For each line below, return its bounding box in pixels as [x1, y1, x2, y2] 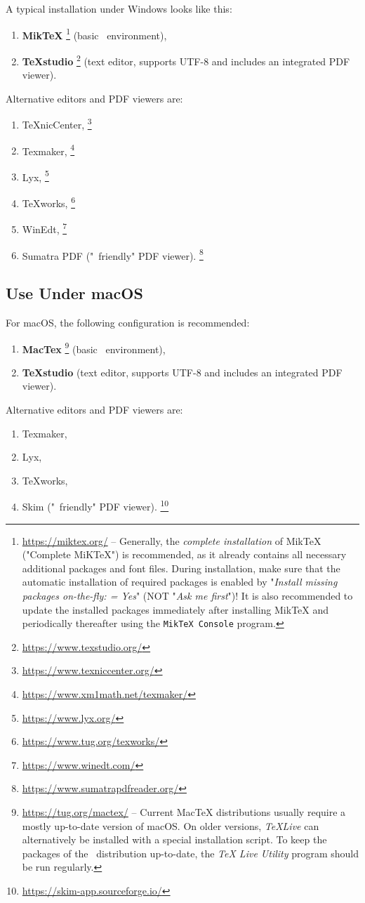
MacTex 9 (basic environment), [22, 339, 166, 356]
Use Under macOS [6, 282, 143, 304]
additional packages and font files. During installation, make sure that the [22, 560, 340, 575]
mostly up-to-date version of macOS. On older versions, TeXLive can [22, 818, 319, 833]
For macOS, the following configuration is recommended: [6, 315, 250, 329]
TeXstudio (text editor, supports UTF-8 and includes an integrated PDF [22, 364, 343, 379]
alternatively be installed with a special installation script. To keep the [22, 832, 327, 847]
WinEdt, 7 [22, 220, 67, 236]
